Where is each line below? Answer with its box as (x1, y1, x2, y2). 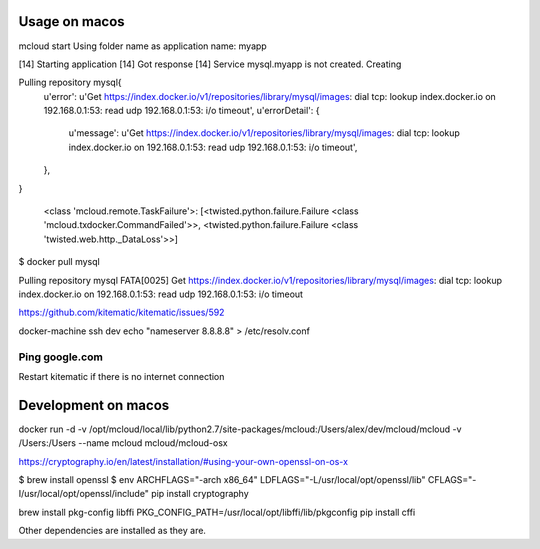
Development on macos (18, 396, 170, 414)
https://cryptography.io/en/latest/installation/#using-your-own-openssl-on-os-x (18, 455, 349, 467)
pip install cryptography (151, 488, 249, 500)
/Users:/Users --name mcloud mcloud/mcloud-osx (18, 437, 229, 449)
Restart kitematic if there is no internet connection (18, 370, 225, 382)
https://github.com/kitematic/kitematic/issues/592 (18, 306, 225, 319)
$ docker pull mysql (18, 256, 100, 268)
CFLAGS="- (427, 473, 477, 485)
